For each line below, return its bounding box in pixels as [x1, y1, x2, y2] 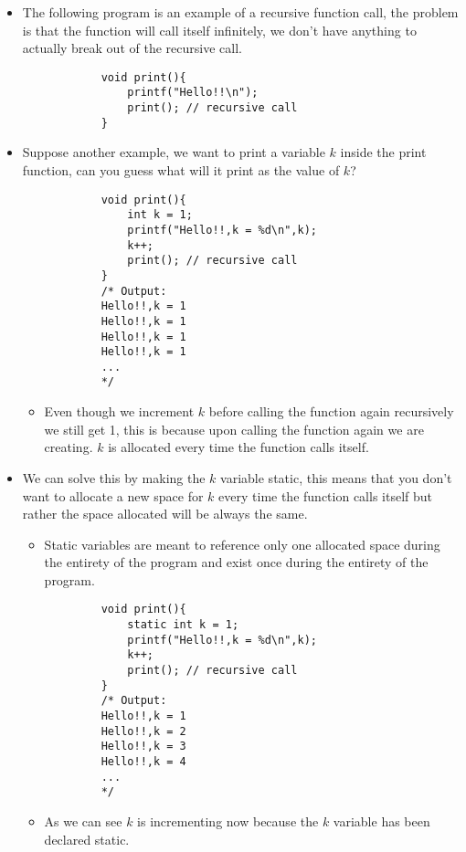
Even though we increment [44, 402, 195, 421]
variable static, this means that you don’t [220, 468, 452, 487]
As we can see [44, 812, 122, 830]
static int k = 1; [127, 618, 239, 632]
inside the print [340, 142, 427, 162]
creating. [44, 437, 93, 457]
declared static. [44, 829, 130, 848]
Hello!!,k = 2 [101, 724, 186, 738]
